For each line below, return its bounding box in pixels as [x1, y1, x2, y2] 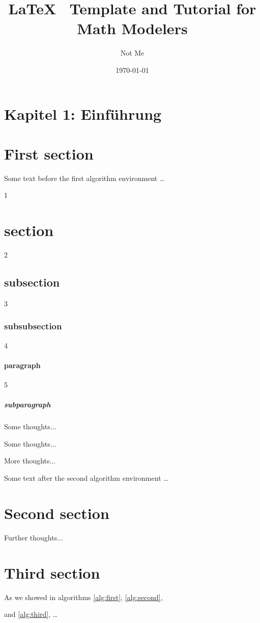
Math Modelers [77, 18, 188, 39]
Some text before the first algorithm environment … [4, 172, 165, 183]
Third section [4, 562, 100, 583]
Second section [4, 502, 109, 523]
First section [4, 143, 94, 164]
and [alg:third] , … [4, 609, 58, 619]
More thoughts [4, 455, 50, 466]
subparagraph [4, 399, 51, 410]
